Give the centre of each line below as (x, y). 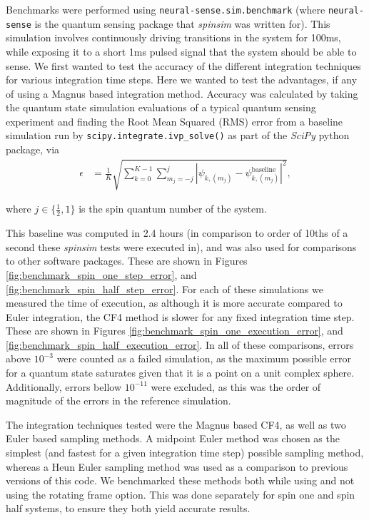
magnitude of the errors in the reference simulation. (118, 401)
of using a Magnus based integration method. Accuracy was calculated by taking (182, 93)
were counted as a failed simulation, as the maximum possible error (204, 358)
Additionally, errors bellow (64, 386)
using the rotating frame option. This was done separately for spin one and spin (181, 494)
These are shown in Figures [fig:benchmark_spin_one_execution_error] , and (175, 331)
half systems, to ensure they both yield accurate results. (128, 508)
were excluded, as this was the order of (236, 386)
